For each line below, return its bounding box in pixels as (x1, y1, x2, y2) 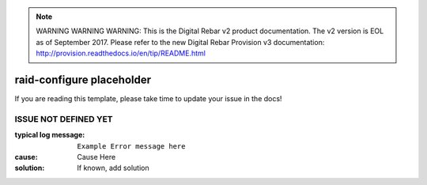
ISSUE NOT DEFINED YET (14, 113, 114, 124)
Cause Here (77, 153, 116, 161)
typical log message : (14, 130, 85, 140)
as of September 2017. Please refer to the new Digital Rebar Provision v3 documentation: (36, 37, 325, 47)
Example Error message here (77, 142, 186, 150)
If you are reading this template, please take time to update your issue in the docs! (14, 94, 282, 104)
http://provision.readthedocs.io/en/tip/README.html (36, 48, 206, 59)
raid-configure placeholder (14, 73, 152, 86)
